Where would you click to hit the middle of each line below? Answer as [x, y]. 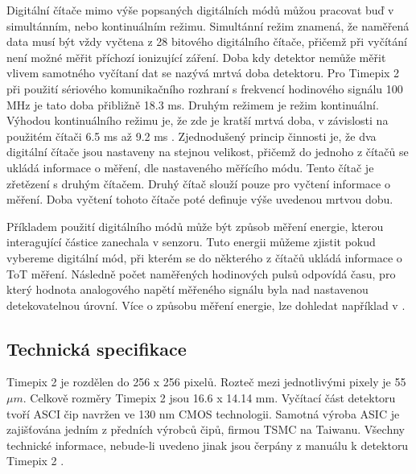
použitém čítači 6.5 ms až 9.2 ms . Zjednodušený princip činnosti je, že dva [192, 136]
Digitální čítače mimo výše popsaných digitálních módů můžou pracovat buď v [200, 10]
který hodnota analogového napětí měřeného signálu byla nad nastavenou [187, 289]
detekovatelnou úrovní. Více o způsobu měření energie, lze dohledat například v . [206, 305]
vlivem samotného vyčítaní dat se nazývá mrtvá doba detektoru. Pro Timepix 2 [203, 73]
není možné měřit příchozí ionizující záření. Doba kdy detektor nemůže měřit [196, 57]
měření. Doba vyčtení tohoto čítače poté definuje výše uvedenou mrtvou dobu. [200, 199]
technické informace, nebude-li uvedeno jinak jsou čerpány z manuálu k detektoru [208, 445]
